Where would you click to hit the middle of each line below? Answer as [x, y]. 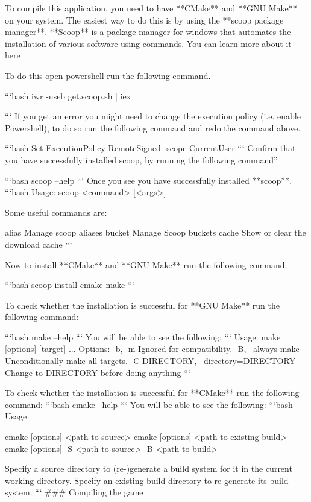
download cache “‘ [39, 244]
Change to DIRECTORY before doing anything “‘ [98, 372]
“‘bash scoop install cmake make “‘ [70, 285]
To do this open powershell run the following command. [108, 75]
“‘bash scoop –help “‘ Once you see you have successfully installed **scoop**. [149, 180]
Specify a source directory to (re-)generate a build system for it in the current [149, 469]
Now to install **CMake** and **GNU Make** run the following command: [146, 264]
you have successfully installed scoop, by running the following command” [141, 159]
